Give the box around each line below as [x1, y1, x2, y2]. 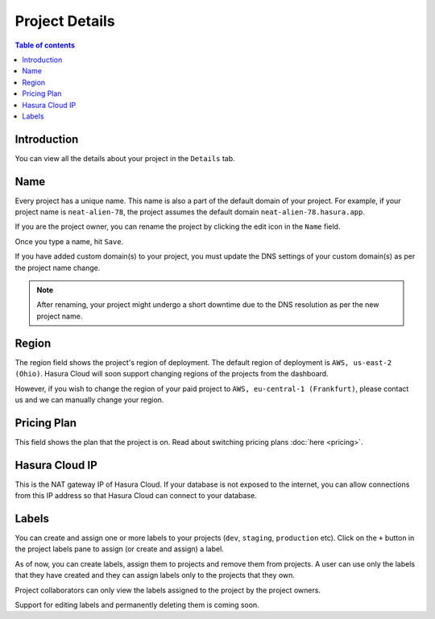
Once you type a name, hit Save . [14, 236, 124, 246]
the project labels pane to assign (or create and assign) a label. [14, 544, 225, 554]
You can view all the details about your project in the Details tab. [14, 153, 235, 163]
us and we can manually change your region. [14, 395, 164, 405]
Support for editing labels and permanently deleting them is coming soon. [14, 600, 259, 609]
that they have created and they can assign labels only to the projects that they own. [14, 571, 296, 580]
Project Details [14, 12, 116, 30]
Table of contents [14, 40, 76, 50]
